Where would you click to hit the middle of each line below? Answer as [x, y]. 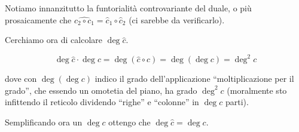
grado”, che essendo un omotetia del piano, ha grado [101, 90]
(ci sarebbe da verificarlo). [177, 19]
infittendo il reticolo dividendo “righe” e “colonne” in [102, 102]
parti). [237, 102]
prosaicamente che [38, 19]
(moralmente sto [257, 90]
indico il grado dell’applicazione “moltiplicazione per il [194, 79]
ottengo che [129, 122]
